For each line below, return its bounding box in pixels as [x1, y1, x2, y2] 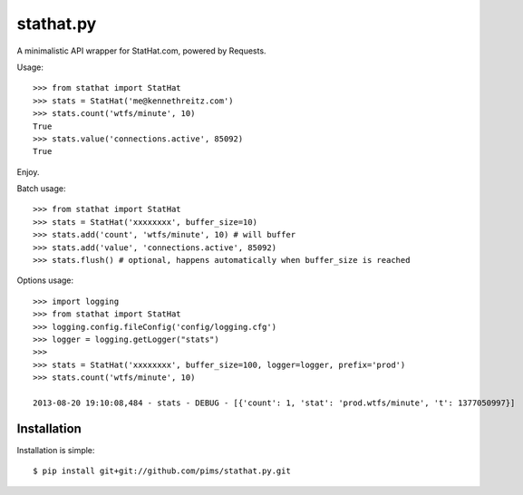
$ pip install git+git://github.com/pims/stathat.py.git [33, 466, 292, 476]
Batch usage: [16, 183, 66, 194]
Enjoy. [16, 166, 40, 177]
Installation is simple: [16, 444, 95, 455]
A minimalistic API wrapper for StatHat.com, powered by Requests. [16, 45, 266, 56]
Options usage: [16, 275, 74, 286]
